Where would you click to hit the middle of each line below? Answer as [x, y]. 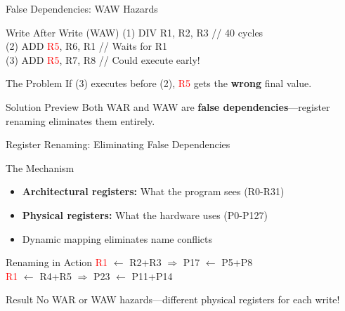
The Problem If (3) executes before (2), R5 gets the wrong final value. [159, 83]
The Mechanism [40, 167]
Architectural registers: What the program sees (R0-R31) [153, 191]
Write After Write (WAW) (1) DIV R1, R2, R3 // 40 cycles [135, 32]
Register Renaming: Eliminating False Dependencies [118, 144]
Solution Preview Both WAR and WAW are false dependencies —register [168, 106]
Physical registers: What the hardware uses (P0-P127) [145, 214]
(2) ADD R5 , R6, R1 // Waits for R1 [86, 46]
